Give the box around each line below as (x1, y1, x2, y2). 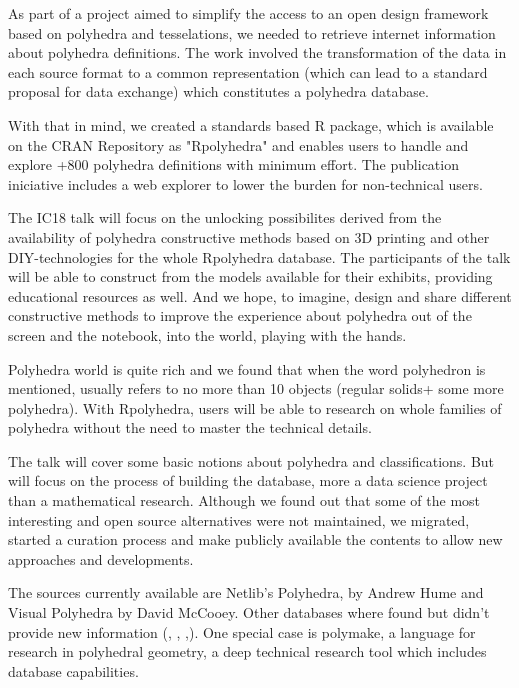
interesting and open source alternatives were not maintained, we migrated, (8, 509, 470, 530)
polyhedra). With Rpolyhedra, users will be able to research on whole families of (8, 397, 502, 418)
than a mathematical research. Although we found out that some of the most (8, 490, 481, 511)
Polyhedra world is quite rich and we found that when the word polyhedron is (8, 358, 486, 379)
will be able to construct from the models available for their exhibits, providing (8, 266, 493, 287)
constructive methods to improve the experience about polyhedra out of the (8, 305, 472, 326)
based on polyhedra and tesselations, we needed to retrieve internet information (8, 22, 496, 43)
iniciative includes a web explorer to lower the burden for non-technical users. (8, 173, 483, 194)
